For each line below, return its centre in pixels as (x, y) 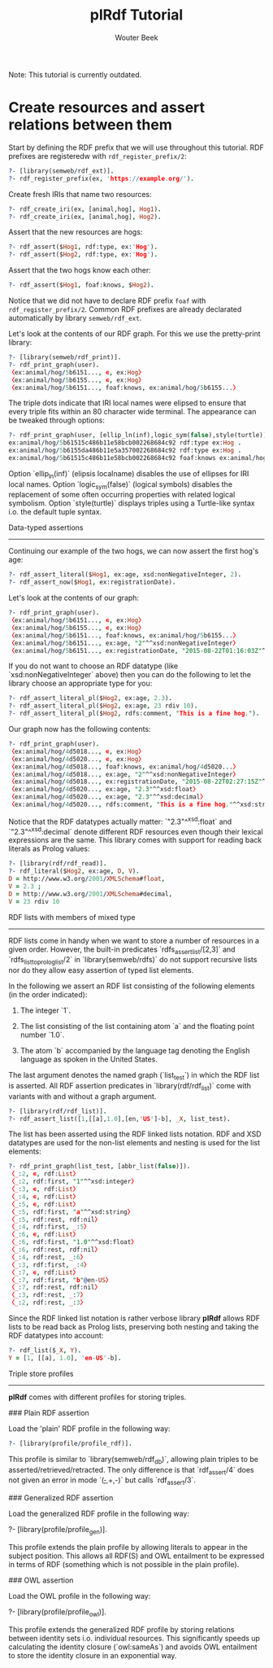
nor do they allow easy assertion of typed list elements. (101, 970)
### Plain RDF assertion (49, 1412)
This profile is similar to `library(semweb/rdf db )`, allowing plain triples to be (133, 1460)
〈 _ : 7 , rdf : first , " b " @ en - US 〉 (60, 1280)
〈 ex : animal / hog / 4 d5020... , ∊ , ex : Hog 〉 (76, 759)
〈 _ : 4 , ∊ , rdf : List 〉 (44, 1197)
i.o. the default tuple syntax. (55, 512)
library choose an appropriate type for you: (80, 683)
